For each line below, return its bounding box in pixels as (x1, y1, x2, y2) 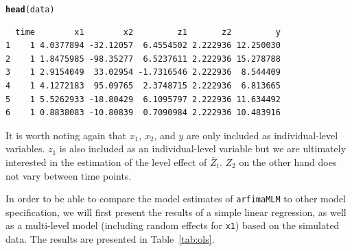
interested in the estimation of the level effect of (5, 155, 207, 169)
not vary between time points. (5, 168, 132, 182)
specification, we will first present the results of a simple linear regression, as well (5, 204, 347, 219)
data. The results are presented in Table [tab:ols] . (5, 232, 215, 246)
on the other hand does (239, 155, 337, 169)
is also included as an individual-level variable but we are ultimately (59, 141, 347, 156)
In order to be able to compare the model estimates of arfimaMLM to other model (5, 191, 346, 206)
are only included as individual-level (186, 128, 338, 142)
